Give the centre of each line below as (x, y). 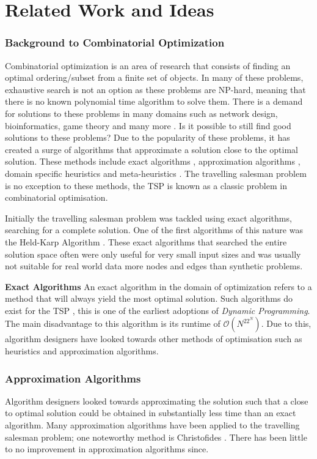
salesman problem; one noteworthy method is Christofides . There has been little (156, 437)
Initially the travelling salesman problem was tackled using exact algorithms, (148, 218)
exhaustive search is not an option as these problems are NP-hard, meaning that (155, 89)
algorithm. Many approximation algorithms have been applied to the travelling (152, 425)
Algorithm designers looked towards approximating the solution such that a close (157, 401)
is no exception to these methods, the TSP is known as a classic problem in (146, 185)
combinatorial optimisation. (56, 197)
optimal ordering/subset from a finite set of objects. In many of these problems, (154, 77)
